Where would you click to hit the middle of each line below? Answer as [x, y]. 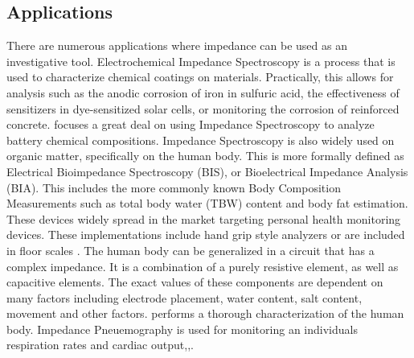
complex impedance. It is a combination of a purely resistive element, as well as [203, 266]
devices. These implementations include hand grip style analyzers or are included [206, 235]
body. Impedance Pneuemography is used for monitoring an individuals [182, 329]
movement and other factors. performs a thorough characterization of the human [205, 313]
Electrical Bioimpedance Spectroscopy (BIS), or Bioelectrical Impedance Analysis [207, 171]
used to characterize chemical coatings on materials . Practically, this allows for [200, 77]
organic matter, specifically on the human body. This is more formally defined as [205, 156]
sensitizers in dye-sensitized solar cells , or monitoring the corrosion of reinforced [203, 108]
